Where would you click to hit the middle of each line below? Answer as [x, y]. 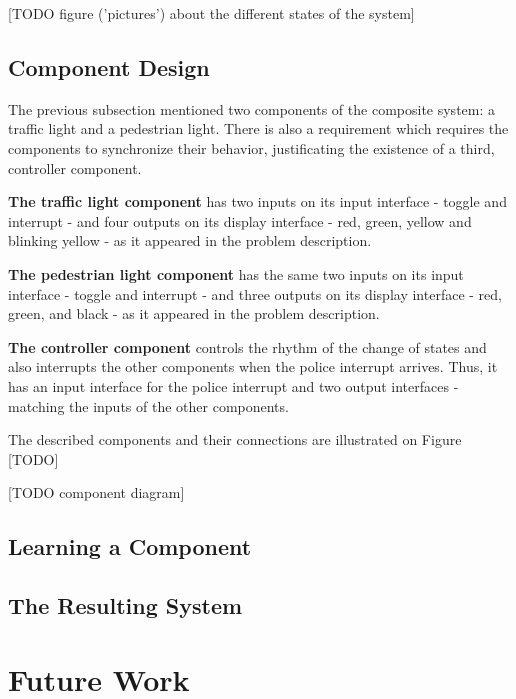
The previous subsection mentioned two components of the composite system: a [252, 108]
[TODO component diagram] [96, 492]
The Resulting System [125, 605]
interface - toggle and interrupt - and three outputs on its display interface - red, [255, 293]
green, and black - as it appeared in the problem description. [194, 313]
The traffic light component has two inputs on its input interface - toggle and [257, 201]
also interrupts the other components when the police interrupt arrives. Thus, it [253, 366]
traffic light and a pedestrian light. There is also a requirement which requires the [258, 128]
